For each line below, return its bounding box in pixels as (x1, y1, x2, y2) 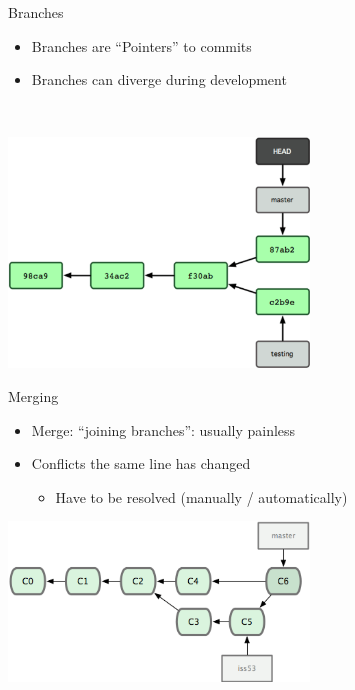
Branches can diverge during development (31, 69, 287, 90)
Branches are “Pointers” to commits (31, 35, 252, 56)
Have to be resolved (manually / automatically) (55, 486, 348, 507)
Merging (8, 385, 59, 406)
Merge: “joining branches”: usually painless (31, 419, 296, 440)
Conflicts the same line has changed (31, 453, 251, 474)
